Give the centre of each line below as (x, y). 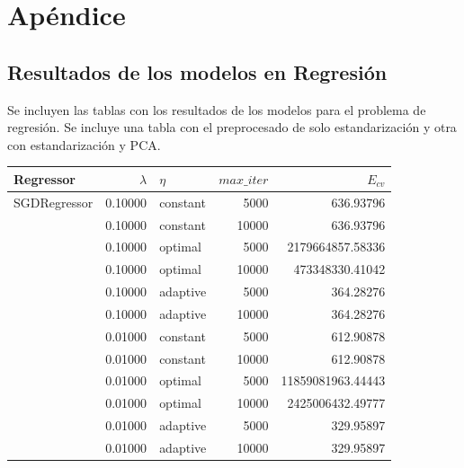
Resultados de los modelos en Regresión (197, 71)
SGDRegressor (54, 202)
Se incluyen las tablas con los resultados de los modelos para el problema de (217, 109)
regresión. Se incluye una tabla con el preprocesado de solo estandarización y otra (232, 127)
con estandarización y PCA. (84, 144)
